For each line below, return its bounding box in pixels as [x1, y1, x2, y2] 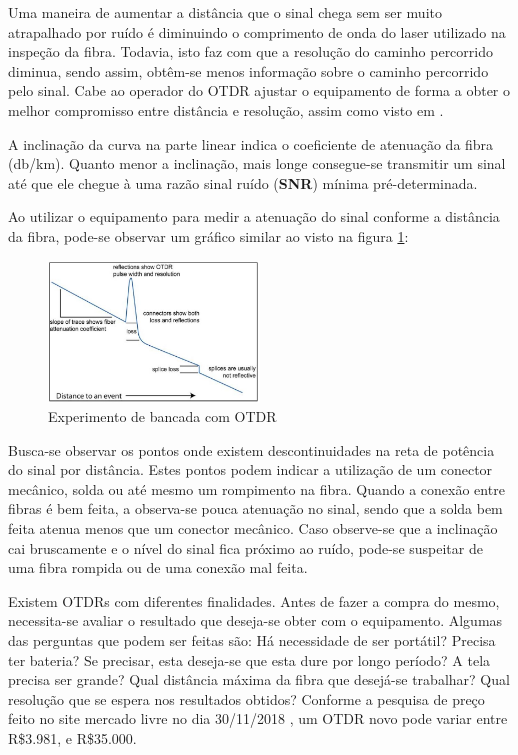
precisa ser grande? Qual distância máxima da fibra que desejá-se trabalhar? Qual [8, 669, 510, 690]
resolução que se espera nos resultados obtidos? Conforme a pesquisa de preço [8, 688, 485, 709]
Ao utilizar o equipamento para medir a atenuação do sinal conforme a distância [8, 206, 500, 227]
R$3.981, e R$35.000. [8, 728, 137, 748]
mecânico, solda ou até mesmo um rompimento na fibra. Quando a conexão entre [8, 478, 505, 499]
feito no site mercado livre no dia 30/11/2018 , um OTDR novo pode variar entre [8, 708, 508, 729]
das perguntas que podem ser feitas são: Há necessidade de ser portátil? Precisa [8, 630, 496, 651]
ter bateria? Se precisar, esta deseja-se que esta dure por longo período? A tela [8, 649, 491, 670]
